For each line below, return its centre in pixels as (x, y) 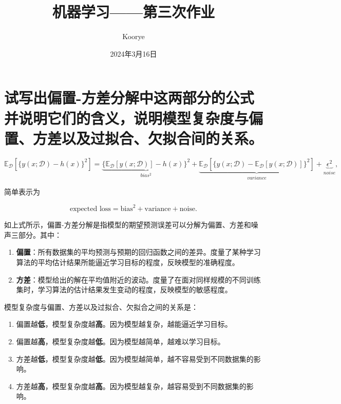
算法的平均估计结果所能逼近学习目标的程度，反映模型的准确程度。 (128, 262)
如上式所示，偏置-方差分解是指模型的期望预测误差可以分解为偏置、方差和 (128, 225)
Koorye (134, 36)
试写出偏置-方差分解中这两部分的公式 (129, 98)
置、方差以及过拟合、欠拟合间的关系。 (134, 138)
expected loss (90, 209)
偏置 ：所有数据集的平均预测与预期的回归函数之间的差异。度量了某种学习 (138, 252)
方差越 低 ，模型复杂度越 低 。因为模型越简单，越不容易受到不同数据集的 (135, 358)
